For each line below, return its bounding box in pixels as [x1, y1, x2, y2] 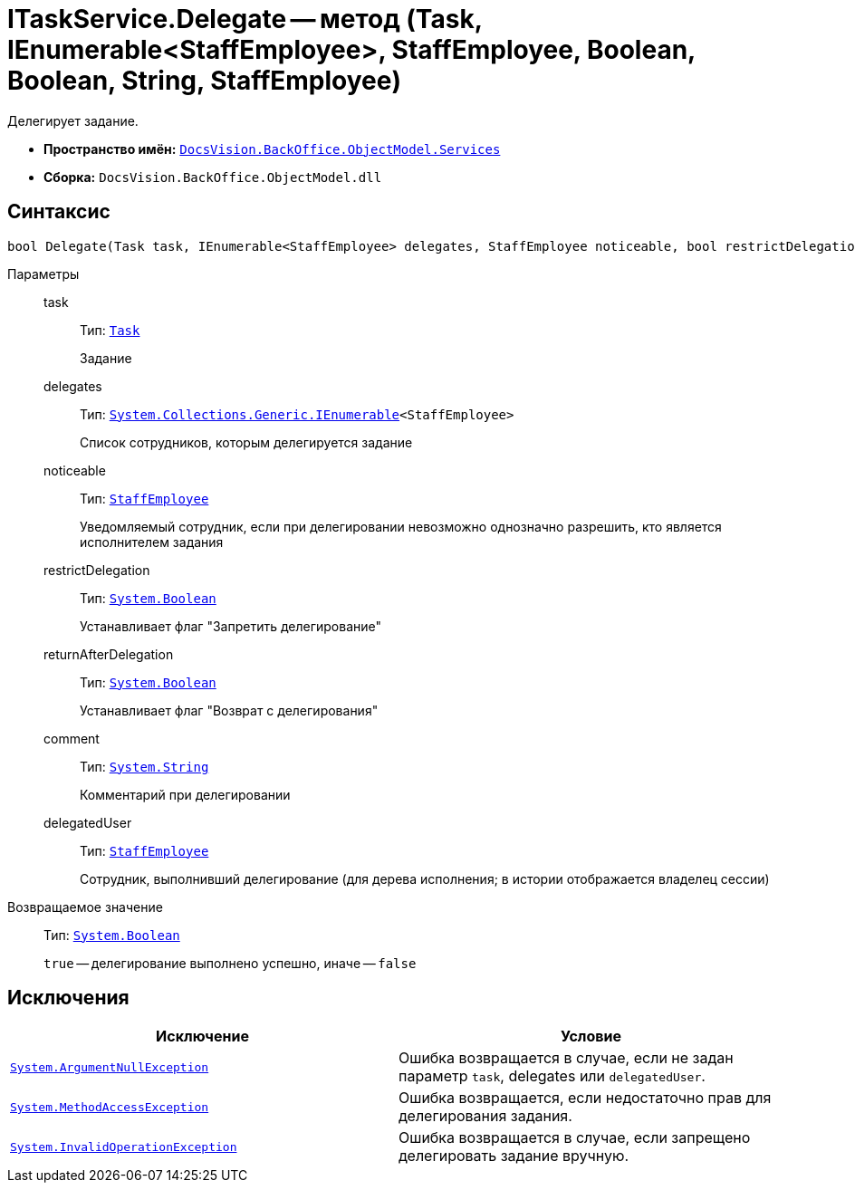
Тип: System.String [80, 758, 209, 774]
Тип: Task [80, 321, 140, 338]
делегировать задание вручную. [399, 1147, 629, 1166]
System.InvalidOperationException [10, 1139, 237, 1154]
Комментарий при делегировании [80, 786, 291, 802]
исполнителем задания [80, 533, 224, 550]
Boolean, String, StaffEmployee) [7, 65, 401, 96]
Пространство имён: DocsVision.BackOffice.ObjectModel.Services [43, 140, 501, 157]
